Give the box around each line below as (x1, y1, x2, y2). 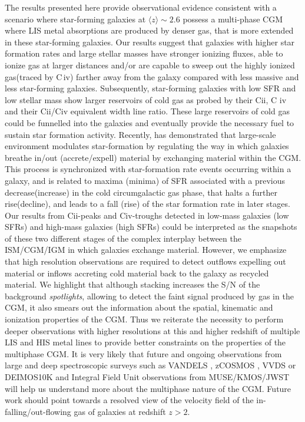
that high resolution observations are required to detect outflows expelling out (5, 255, 286, 268)
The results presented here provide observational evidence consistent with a (5, 1, 277, 13)
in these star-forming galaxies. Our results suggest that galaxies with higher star (5, 35, 295, 48)
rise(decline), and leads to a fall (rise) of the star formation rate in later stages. (5, 197, 290, 210)
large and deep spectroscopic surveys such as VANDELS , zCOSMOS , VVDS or (5, 359, 296, 371)
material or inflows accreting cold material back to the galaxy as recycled (5, 266, 269, 279)
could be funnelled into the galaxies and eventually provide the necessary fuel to (5, 116, 294, 128)
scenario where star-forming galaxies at (5, 12, 146, 25)
